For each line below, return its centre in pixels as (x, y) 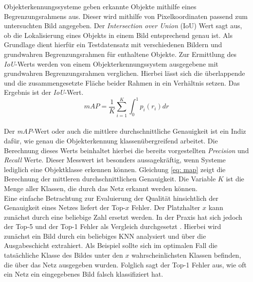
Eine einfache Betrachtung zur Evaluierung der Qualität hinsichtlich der (111, 198)
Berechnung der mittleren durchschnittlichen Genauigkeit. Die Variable (110, 179)
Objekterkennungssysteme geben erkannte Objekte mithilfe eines (100, 6)
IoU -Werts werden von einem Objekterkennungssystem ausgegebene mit (111, 63)
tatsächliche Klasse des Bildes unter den (63, 255)
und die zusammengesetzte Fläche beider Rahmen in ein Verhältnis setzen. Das (122, 82)
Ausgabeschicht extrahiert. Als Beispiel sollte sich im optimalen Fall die (111, 245)
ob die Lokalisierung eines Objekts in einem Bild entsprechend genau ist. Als (118, 35)
